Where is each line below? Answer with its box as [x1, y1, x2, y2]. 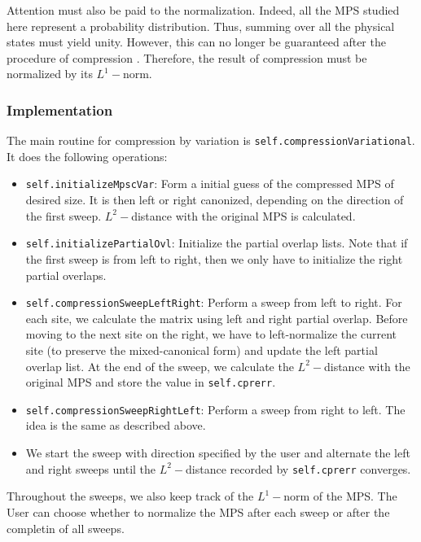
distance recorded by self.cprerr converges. [186, 460, 411, 477]
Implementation [7, 99, 113, 120]
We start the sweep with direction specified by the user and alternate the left [25, 444, 410, 461]
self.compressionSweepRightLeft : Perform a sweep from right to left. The [25, 400, 406, 417]
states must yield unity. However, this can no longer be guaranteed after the [7, 33, 386, 50]
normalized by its [7, 65, 93, 82]
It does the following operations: [7, 147, 168, 164]
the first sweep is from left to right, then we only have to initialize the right [25, 250, 403, 267]
